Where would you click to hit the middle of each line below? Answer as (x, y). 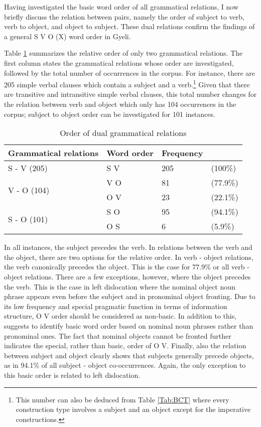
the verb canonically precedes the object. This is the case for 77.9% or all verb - (127, 267)
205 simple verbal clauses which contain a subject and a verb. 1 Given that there (127, 84)
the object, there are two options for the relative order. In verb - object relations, (129, 257)
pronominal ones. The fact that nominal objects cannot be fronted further (118, 335)
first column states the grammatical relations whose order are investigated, (119, 62)
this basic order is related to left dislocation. (72, 375)
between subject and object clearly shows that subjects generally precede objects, (129, 355)
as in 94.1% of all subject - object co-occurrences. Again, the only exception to (125, 365)
